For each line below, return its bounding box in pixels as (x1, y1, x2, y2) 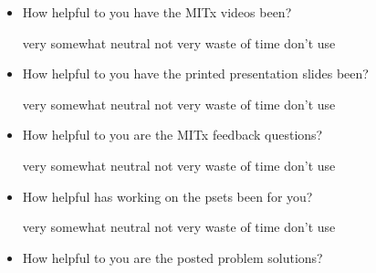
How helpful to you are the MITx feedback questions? (22, 125, 323, 144)
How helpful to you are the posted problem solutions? (22, 247, 323, 267)
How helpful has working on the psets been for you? (22, 186, 313, 205)
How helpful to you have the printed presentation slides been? (22, 64, 369, 83)
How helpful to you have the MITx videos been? (22, 3, 292, 21)
